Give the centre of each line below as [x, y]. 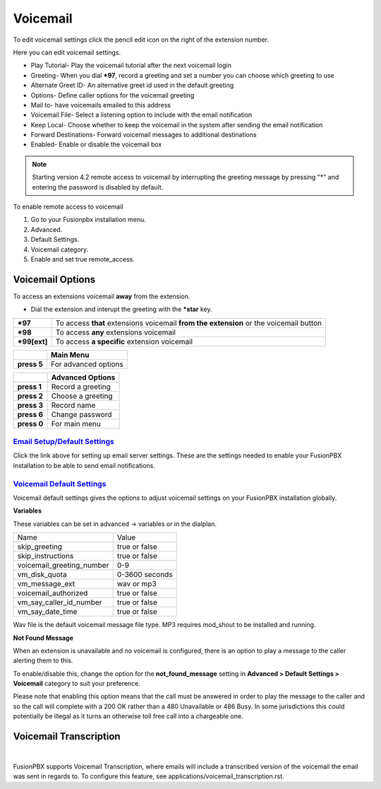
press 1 [30, 387]
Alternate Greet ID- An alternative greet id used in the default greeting [132, 86]
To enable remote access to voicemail [68, 207]
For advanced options [87, 364]
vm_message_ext [46, 584]
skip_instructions [46, 556]
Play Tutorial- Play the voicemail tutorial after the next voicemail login [131, 65]
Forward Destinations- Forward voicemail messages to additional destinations [144, 135]
